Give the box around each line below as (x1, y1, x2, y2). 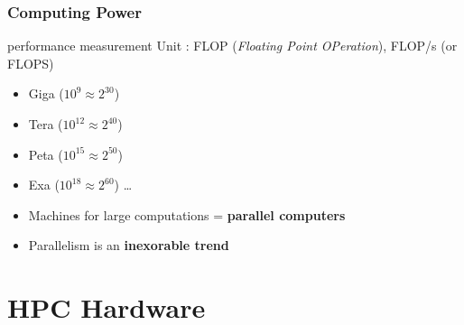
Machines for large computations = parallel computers (28, 205, 346, 224)
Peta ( (28, 144, 63, 163)
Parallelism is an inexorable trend (28, 236, 229, 255)
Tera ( (28, 115, 63, 133)
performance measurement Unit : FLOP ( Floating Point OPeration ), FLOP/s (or (7, 36, 458, 55)
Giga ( (28, 84, 64, 103)
